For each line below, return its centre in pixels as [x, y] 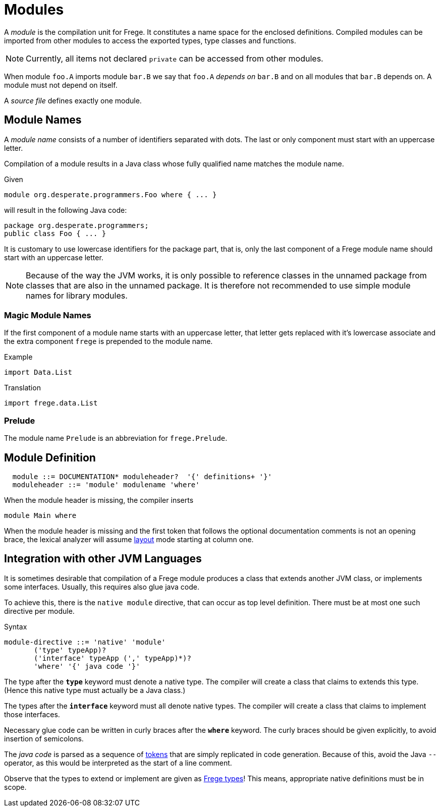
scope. [15, 787]
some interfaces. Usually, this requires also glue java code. [102, 587]
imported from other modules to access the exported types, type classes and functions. [150, 40]
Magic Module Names [48, 315]
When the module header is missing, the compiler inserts [99, 500]
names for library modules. [77, 295]
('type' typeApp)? [70, 650]
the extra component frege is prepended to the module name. [108, 341]
